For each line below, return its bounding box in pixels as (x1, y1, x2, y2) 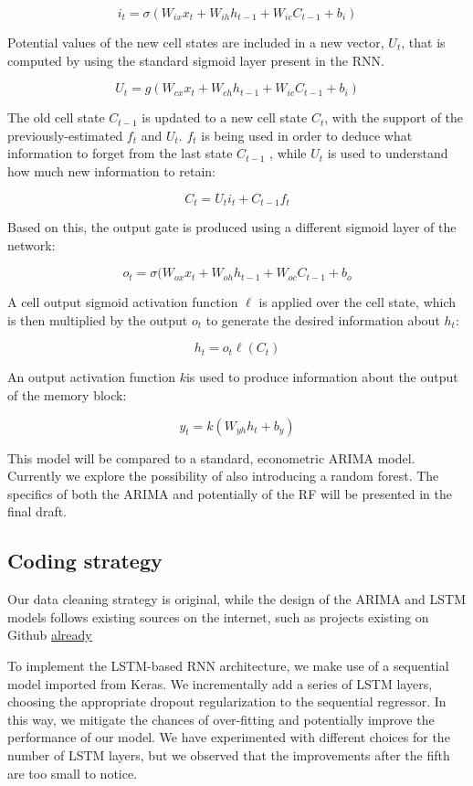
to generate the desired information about (205, 310, 440, 329)
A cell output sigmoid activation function (7, 292, 238, 312)
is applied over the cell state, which (258, 292, 457, 312)
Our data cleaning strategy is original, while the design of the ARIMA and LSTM (7, 589, 467, 609)
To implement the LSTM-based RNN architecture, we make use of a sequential (7, 655, 449, 674)
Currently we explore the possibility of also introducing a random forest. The (7, 466, 439, 485)
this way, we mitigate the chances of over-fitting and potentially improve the (7, 709, 435, 728)
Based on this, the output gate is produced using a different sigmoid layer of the (7, 218, 457, 237)
